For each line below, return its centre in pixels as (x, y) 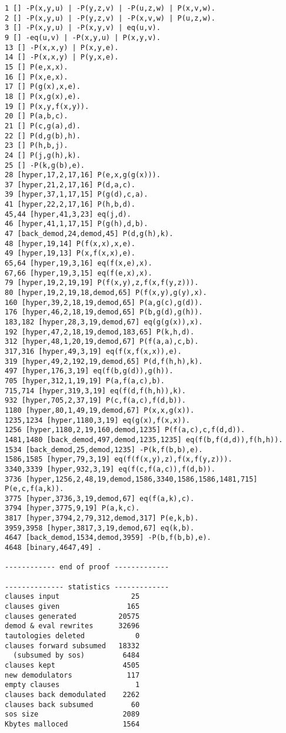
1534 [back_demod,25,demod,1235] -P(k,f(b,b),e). (104, 450)
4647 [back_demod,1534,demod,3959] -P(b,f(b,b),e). (108, 538)
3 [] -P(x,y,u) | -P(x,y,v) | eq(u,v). (83, 28)
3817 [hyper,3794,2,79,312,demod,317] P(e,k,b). (102, 518)
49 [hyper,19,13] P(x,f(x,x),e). (70, 253)
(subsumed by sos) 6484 (77, 656)
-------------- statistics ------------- (87, 587)
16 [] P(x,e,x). (36, 77)
